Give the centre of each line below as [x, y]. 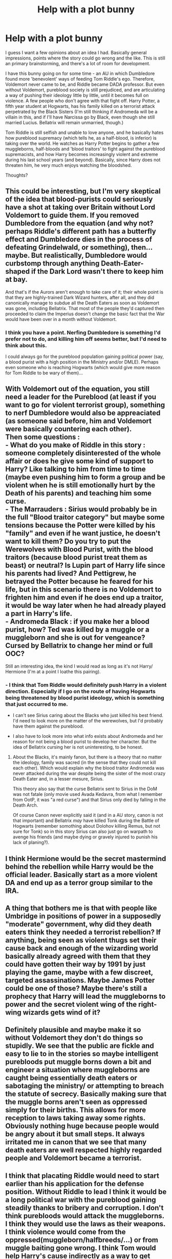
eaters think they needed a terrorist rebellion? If [83, 932]
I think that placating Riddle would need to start [82, 1176]
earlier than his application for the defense [75, 1184]
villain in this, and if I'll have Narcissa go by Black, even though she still [80, 117]
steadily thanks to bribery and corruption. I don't [84, 1208]
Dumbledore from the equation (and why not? [79, 224]
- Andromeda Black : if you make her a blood [78, 622]
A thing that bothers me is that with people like [81, 908]
